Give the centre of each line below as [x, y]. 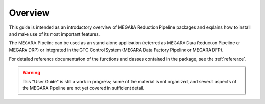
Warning [31, 72]
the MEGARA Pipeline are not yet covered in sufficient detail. [83, 88]
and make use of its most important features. [54, 34]
